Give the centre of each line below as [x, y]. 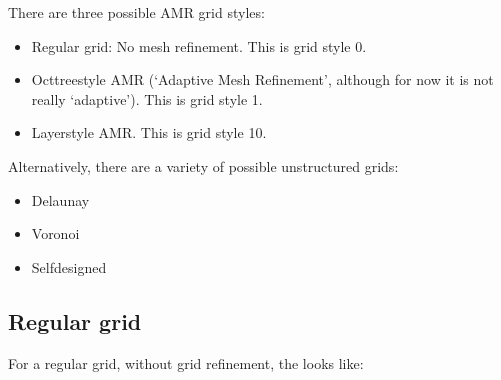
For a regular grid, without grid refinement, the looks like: [186, 362]
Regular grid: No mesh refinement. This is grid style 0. [199, 45]
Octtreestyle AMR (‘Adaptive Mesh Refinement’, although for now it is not [262, 79]
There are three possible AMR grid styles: [136, 12]
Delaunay [60, 199]
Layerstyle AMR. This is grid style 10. [149, 132]
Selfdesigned [69, 266]
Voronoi [55, 233]
